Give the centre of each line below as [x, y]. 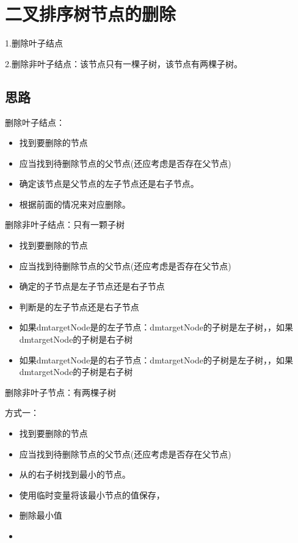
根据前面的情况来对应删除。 [75, 204]
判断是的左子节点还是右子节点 [79, 306]
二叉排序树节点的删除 [91, 14]
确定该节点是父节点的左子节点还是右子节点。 [109, 184]
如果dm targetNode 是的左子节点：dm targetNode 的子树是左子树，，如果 [156, 327]
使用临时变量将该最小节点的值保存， [92, 494]
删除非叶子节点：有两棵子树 [60, 392]
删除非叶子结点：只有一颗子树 [65, 224]
